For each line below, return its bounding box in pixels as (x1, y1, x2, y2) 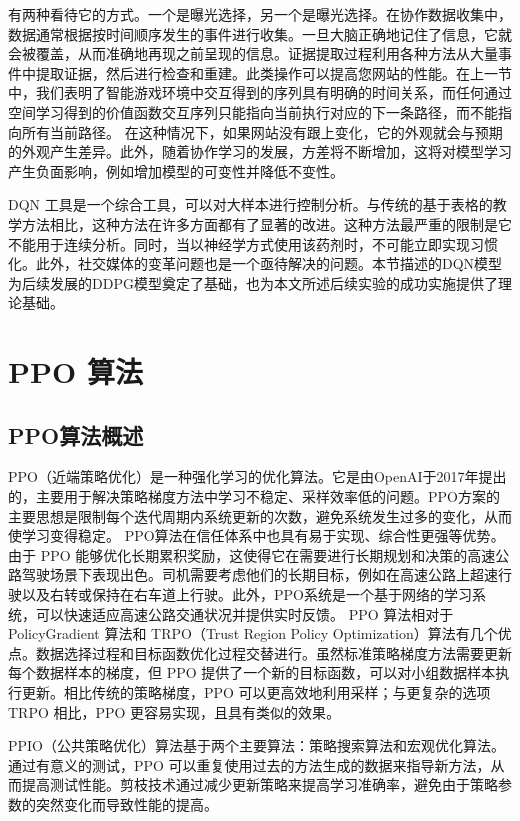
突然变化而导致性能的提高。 (35, 793, 218, 814)
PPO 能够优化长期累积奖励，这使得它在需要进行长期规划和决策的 (40, 544, 468, 565)
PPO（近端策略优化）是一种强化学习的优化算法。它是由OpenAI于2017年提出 (8, 466, 507, 487)
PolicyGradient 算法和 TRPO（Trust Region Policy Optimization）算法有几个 (8, 623, 498, 644)
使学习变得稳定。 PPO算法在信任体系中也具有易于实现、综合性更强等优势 (8, 525, 491, 546)
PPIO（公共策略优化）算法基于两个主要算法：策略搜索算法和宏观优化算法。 (8, 735, 506, 756)
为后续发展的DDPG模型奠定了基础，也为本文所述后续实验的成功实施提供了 (8, 272, 498, 293)
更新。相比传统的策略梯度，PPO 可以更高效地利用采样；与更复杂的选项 (21, 682, 491, 703)
